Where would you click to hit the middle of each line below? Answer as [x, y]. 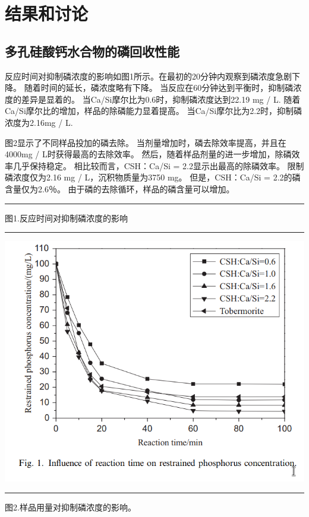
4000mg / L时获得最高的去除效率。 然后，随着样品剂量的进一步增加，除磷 [148, 154]
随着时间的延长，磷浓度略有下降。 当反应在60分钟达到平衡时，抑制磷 [159, 88]
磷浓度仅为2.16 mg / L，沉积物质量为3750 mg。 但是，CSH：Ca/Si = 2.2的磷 [153, 177]
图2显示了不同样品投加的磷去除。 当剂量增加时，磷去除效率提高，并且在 [146, 142]
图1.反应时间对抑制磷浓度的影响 [66, 218]
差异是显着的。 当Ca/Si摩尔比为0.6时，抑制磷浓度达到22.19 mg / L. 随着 [161, 99]
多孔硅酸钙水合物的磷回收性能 [92, 51]
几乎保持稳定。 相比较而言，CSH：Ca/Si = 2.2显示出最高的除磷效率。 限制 [158, 165]
